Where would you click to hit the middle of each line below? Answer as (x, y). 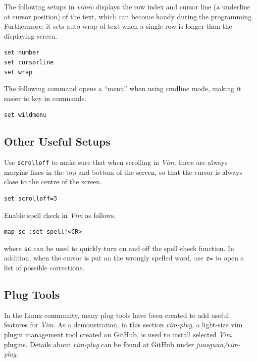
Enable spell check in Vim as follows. (60, 215)
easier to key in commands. (45, 98)
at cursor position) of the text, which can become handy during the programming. (129, 16)
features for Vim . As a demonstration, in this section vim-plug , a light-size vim (123, 325)
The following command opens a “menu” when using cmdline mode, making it (123, 88)
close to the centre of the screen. (53, 181)
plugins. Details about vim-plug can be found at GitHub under (99, 344)
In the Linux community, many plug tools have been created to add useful (117, 315)
